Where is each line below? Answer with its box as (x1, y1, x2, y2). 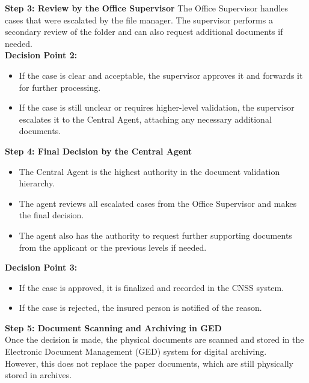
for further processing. (19, 81, 101, 93)
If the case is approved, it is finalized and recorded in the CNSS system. (19, 281, 284, 293)
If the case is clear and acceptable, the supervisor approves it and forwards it (19, 69, 303, 81)
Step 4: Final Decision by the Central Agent (5, 144, 192, 157)
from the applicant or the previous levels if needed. (19, 241, 207, 253)
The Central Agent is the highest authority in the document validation (19, 165, 280, 177)
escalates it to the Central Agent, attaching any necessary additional (19, 112, 272, 125)
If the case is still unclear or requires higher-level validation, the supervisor (19, 101, 295, 114)
